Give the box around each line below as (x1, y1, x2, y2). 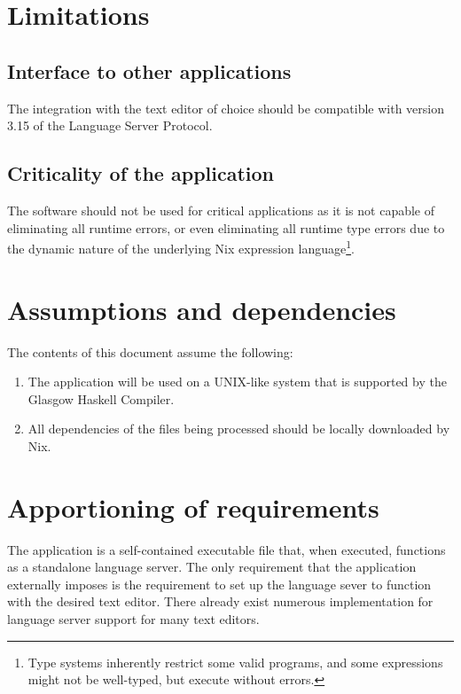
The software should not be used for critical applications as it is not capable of (7, 200, 435, 219)
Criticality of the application (7, 160, 274, 187)
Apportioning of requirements (7, 488, 379, 525)
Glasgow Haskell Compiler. (27, 389, 175, 408)
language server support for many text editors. (7, 610, 260, 628)
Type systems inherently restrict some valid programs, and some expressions (27, 652, 443, 671)
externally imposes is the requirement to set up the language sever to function (7, 574, 432, 593)
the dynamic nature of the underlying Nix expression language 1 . (7, 237, 355, 257)
